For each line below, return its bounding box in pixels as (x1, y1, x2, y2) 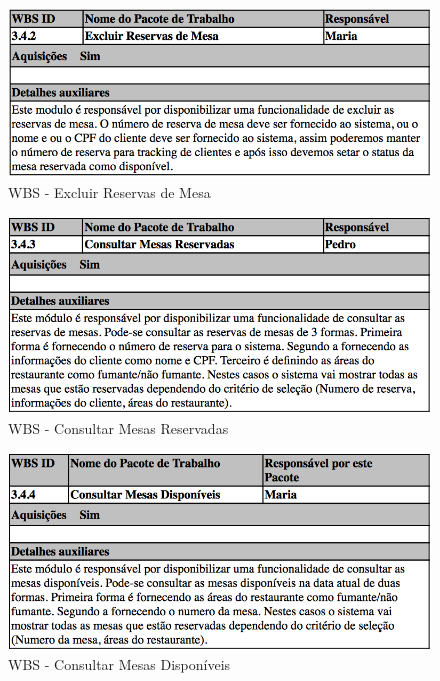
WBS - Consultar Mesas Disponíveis (8, 654, 231, 675)
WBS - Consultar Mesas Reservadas (8, 418, 229, 439)
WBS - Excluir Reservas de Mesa (8, 182, 211, 203)
